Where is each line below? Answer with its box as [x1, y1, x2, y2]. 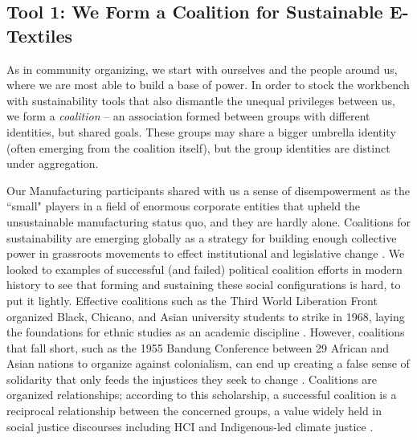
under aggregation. [6, 155, 99, 172]
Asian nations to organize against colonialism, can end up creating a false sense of [6, 355, 410, 372]
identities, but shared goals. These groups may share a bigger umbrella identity [6, 123, 396, 140]
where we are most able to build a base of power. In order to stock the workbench [6, 76, 410, 93]
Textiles [6, 22, 72, 47]
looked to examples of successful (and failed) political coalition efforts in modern [6, 260, 403, 277]
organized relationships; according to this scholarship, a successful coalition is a [6, 386, 397, 403]
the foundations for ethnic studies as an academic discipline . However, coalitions [6, 324, 405, 340]
